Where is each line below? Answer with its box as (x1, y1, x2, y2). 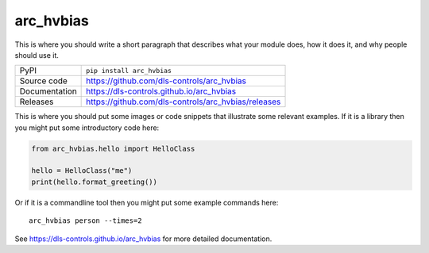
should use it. (14, 50, 60, 59)
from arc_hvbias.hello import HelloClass (31, 144, 195, 153)
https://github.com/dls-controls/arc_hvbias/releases (86, 96, 281, 107)
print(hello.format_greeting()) (31, 177, 158, 186)
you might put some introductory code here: (14, 123, 160, 132)
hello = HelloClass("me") (31, 167, 133, 175)
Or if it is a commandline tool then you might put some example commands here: (14, 197, 279, 207)
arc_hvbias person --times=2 (29, 217, 142, 225)
